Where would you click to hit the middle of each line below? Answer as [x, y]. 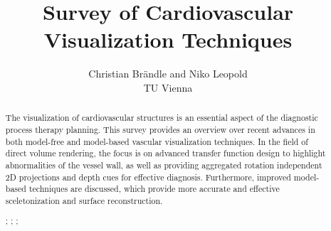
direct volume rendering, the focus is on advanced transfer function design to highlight [165, 153]
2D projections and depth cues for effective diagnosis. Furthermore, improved [148, 177]
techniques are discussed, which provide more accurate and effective [154, 189]
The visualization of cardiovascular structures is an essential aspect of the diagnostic [162, 118]
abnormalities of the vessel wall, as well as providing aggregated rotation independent [164, 165]
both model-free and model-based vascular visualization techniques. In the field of [157, 141]
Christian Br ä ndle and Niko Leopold [168, 74]
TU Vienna [168, 87]
